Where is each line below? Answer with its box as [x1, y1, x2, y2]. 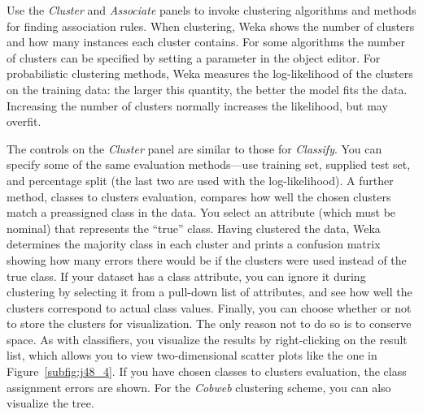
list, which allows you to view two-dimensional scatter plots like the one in [7, 347, 377, 364]
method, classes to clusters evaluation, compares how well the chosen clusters [7, 188, 391, 205]
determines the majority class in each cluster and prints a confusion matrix [7, 235, 381, 252]
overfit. [7, 113, 41, 130]
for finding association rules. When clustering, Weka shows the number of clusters [7, 17, 415, 34]
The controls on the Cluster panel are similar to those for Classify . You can [7, 140, 382, 157]
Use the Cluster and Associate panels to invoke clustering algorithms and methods [7, 2, 416, 18]
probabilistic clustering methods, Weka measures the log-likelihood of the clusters [7, 65, 413, 82]
